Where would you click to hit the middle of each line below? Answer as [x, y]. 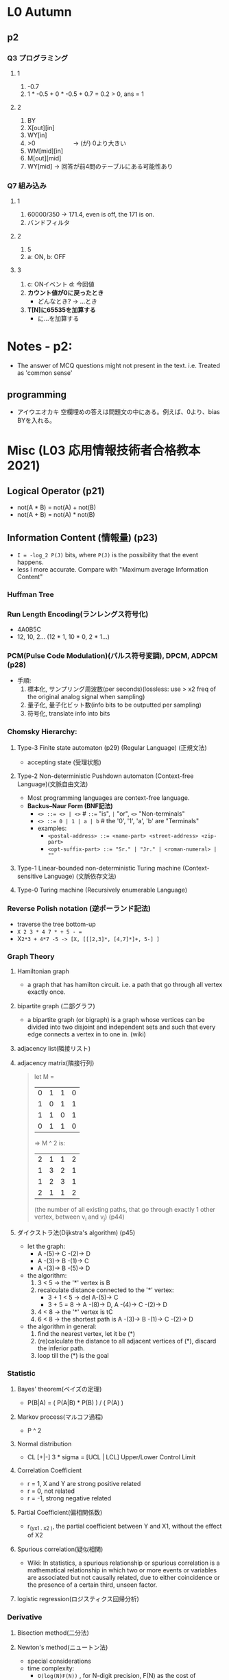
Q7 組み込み [27, 186]
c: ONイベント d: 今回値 [61, 284]
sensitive [30, 876]
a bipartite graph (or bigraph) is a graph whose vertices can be [116, 1020]
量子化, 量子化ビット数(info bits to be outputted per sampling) [114, 705]
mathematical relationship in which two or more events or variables [122, 1570]
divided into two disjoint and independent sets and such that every [121, 1027]
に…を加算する [58, 319]
